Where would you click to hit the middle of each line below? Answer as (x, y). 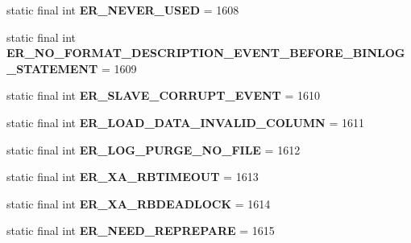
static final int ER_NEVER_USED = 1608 (123, 10)
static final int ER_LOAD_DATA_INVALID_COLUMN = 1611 (185, 122)
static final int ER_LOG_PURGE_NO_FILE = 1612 (154, 149)
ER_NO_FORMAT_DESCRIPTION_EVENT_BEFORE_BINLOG (206, 53)
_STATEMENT (52, 68)
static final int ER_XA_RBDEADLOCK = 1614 (139, 203)
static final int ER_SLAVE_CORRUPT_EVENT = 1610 (164, 95)
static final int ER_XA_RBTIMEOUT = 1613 (133, 177)
